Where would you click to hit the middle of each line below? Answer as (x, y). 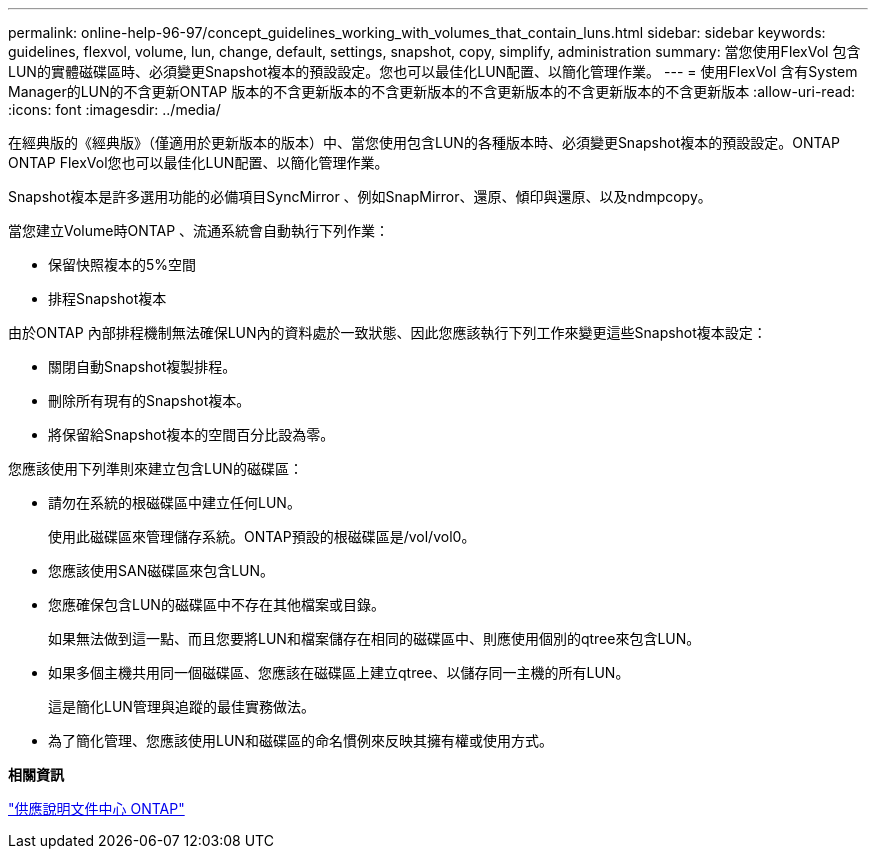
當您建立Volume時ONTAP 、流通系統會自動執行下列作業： (199, 230)
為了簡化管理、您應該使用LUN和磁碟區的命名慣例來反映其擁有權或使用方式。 (300, 740)
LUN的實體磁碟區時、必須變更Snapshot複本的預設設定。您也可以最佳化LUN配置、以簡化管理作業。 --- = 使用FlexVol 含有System (433, 71)
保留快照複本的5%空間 (122, 264)
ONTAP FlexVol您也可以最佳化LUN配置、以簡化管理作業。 (198, 162)
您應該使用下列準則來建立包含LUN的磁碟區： (155, 468)
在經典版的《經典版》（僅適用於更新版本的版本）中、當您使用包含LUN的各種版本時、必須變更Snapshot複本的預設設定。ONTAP (424, 142)
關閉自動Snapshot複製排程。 (142, 366)
